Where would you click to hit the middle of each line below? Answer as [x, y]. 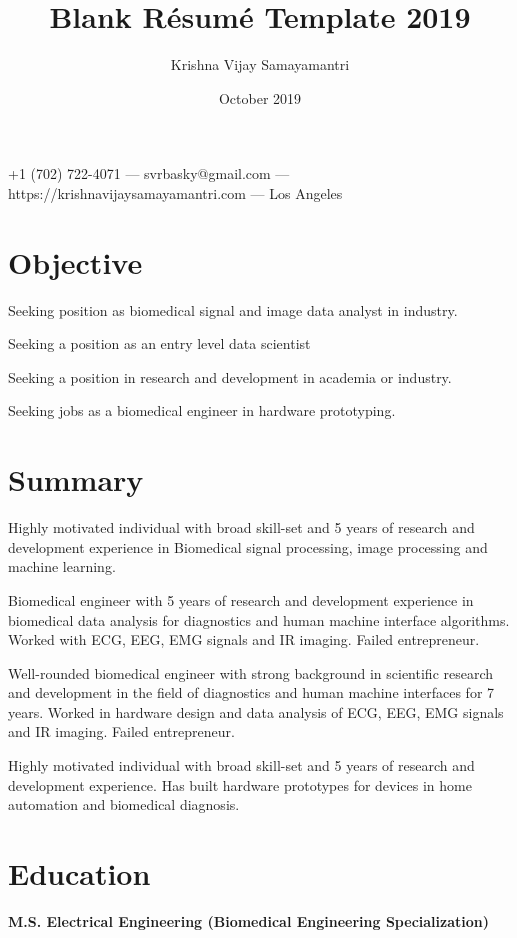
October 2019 [260, 97]
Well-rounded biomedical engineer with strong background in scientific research [251, 672]
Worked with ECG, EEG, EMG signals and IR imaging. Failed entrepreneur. [244, 639]
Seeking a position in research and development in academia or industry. [230, 376]
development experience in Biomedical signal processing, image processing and [248, 546]
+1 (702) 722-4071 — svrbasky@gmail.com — [149, 173]
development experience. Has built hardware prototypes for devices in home [240, 784]
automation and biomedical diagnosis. [124, 804]
